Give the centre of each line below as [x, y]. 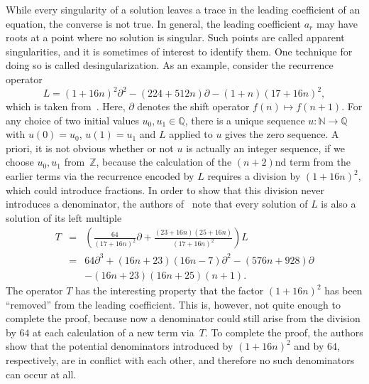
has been [343, 290]
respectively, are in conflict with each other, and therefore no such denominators [180, 359]
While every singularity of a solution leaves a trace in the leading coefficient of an [183, 9]
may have [337, 23]
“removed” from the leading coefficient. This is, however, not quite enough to [173, 304]
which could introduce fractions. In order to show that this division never [165, 190]
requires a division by [254, 176]
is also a [338, 204]
